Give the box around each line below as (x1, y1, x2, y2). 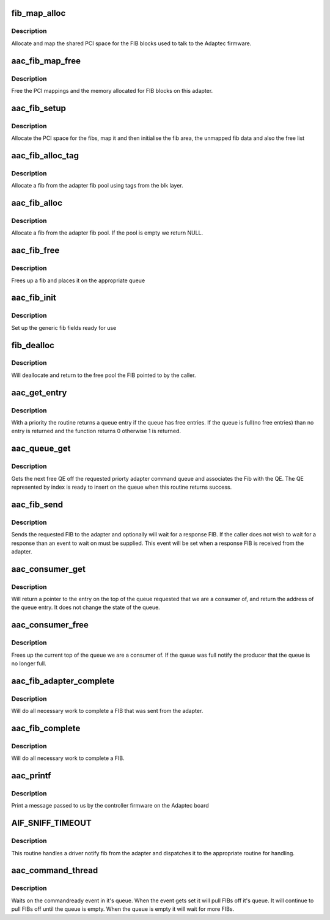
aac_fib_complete (11, 723, 81, 733)
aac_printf (11, 770, 51, 781)
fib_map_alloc (11, 8, 66, 18)
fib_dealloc (11, 340, 55, 351)
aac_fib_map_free (11, 56, 81, 66)
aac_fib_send (11, 499, 64, 509)
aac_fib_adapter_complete (11, 676, 115, 686)
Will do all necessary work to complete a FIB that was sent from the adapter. (11, 707, 204, 715)
